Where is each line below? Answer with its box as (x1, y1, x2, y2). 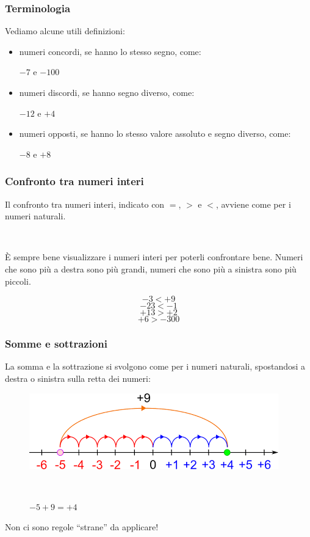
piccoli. (5, 274, 31, 287)
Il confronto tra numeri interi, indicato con (5, 197, 165, 210)
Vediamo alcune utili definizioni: (5, 24, 125, 37)
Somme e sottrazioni (5, 336, 107, 351)
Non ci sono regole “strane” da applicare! (5, 521, 159, 533)
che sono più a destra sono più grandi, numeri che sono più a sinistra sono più (5, 262, 297, 275)
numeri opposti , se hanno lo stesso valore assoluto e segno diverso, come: (19, 127, 291, 140)
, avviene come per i (215, 197, 291, 210)
